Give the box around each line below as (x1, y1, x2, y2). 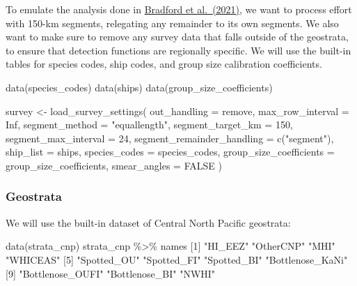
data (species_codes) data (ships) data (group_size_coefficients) (6, 80, 273, 94)
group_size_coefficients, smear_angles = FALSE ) (6, 158, 222, 172)
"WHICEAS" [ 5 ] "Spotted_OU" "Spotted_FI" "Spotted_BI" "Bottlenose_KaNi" (6, 252, 348, 266)
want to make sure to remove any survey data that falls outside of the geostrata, (6, 29, 349, 44)
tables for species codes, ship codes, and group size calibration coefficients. (6, 57, 322, 71)
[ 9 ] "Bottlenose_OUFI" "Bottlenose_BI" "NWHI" (6, 266, 216, 280)
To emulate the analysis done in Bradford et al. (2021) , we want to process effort (6, 2, 352, 16)
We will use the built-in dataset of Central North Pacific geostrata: (6, 215, 291, 229)
